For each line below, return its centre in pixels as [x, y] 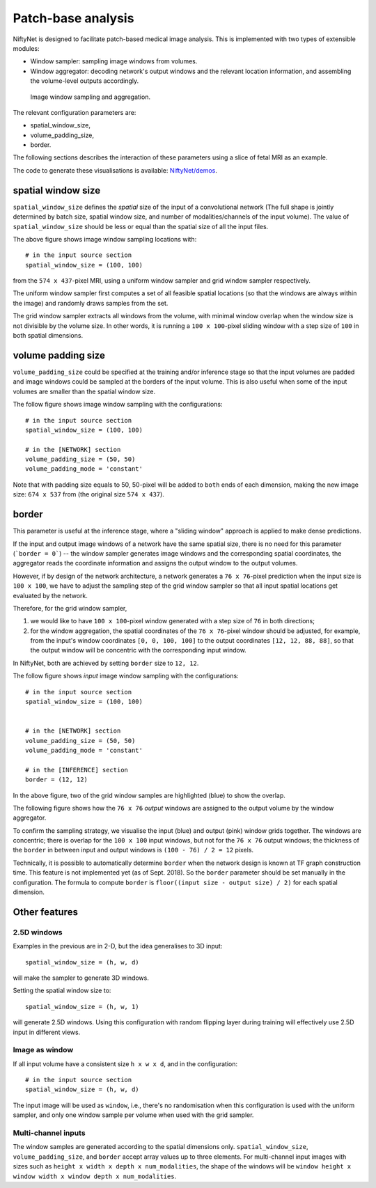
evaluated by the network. [50, 595]
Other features [45, 912]
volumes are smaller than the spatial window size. [84, 391]
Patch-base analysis [73, 18]
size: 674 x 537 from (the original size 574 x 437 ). [89, 494]
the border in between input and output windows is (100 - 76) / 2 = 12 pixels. [133, 850]
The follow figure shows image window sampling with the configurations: [118, 405]
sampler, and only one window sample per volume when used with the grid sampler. [133, 1115]
